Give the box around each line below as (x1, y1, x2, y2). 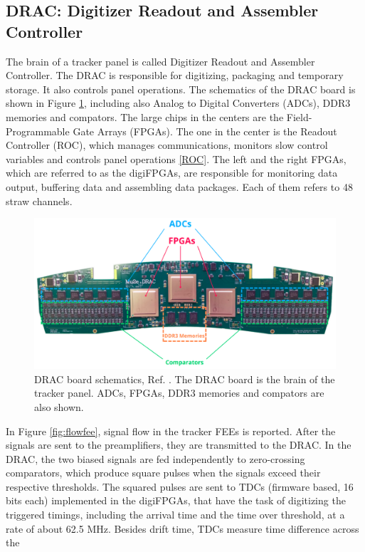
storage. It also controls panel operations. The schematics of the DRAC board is (6, 81, 356, 96)
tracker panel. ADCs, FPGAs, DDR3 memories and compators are (34, 385, 324, 400)
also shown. (34, 399, 84, 414)
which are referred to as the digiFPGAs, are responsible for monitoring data (6, 165, 338, 180)
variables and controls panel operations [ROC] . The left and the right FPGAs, (6, 151, 347, 166)
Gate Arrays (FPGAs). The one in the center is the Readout (73, 123, 337, 138)
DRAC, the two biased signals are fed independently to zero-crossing (6, 451, 305, 466)
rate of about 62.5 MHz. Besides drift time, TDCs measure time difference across (6, 521, 359, 536)
